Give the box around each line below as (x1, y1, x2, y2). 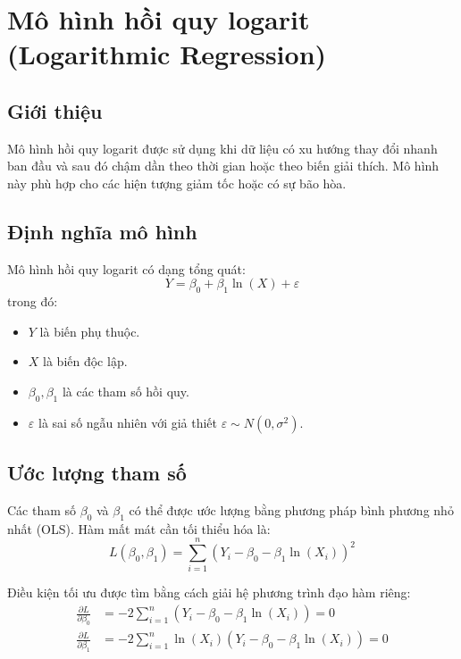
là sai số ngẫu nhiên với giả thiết (38, 413, 218, 431)
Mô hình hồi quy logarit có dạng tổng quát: (7, 259, 246, 278)
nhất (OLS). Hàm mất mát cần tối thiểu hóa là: (7, 519, 271, 538)
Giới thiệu (7, 96, 103, 124)
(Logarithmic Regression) (7, 36, 327, 72)
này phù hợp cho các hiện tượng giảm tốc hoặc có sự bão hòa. (7, 173, 347, 192)
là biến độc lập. (43, 352, 128, 371)
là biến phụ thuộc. (39, 321, 140, 340)
